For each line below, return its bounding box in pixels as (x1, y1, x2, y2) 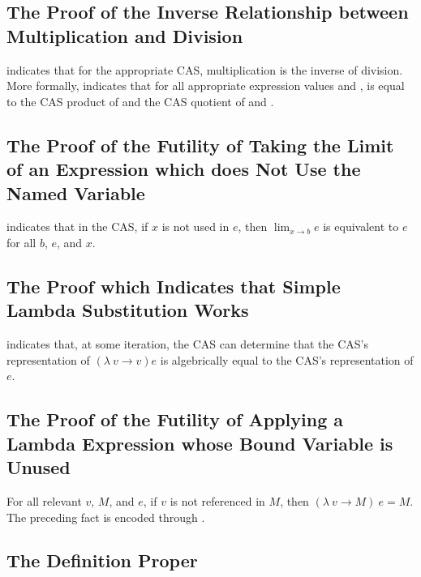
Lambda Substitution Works (6, 297, 249, 323)
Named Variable (6, 180, 145, 205)
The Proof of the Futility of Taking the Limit (6, 132, 394, 157)
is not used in (161, 218, 230, 235)
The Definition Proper (6, 548, 198, 573)
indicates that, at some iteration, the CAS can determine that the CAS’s (6, 336, 368, 353)
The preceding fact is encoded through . (6, 508, 205, 525)
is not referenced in (170, 492, 265, 509)
